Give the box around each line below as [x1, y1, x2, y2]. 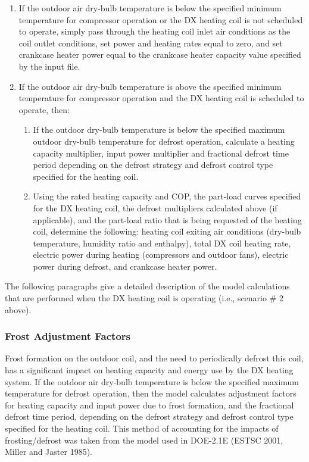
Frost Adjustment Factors [5, 329, 130, 344]
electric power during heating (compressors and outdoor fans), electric [33, 248, 289, 261]
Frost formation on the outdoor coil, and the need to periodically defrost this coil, [5, 352, 304, 364]
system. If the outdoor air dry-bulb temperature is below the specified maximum [5, 375, 299, 388]
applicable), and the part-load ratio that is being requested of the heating [33, 213, 302, 226]
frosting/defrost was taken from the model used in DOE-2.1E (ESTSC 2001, [5, 433, 283, 446]
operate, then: [18, 103, 70, 115]
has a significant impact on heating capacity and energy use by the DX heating [5, 364, 294, 376]
